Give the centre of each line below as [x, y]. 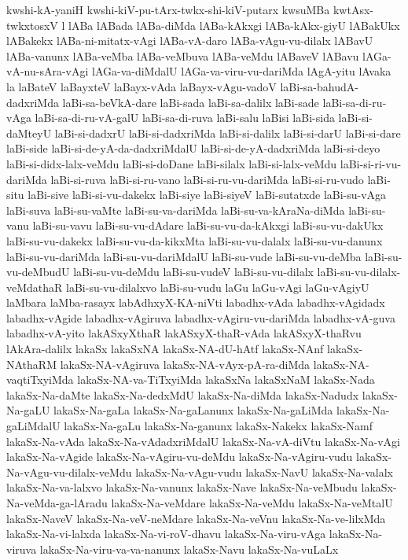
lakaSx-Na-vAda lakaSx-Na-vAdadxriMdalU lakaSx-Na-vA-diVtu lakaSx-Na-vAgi [204, 441]
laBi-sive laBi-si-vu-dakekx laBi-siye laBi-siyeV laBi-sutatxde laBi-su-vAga [207, 195]
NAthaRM [31, 364]
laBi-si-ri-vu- [371, 163]
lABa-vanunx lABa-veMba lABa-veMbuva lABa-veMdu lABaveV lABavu [183, 55]
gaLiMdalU [33, 426]
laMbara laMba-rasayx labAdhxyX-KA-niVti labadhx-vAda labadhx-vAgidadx [196, 302]
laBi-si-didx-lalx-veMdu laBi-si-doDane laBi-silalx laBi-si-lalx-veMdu [172, 163]
